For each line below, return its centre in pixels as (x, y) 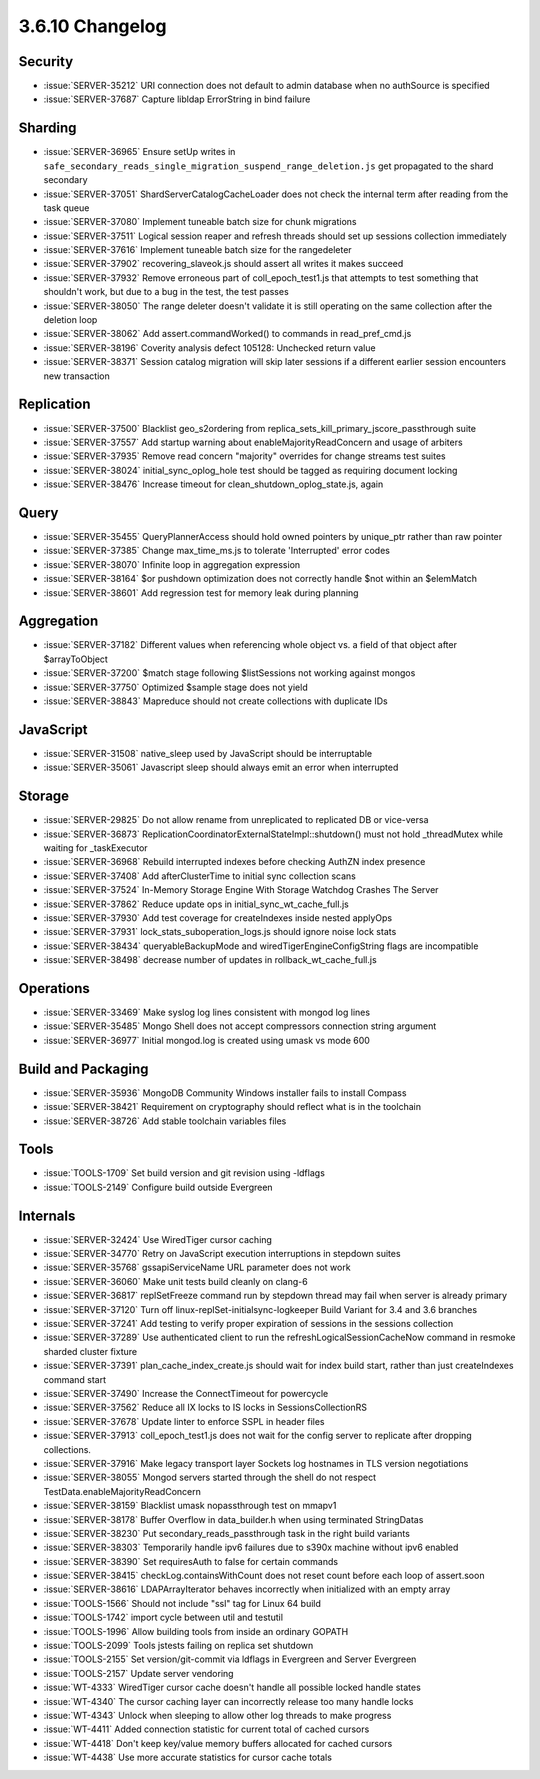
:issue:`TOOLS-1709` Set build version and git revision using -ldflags (184, 1173)
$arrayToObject (76, 659)
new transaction (76, 376)
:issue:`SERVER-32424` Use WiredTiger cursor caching (157, 1239)
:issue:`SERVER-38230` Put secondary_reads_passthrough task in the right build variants (226, 1533)
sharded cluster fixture (90, 1351)
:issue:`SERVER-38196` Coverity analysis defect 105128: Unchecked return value (209, 347)
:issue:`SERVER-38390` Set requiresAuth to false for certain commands (191, 1561)
